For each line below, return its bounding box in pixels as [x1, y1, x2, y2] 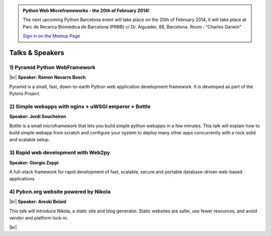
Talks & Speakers [9, 48, 65, 57]
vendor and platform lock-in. [9, 215, 68, 221]
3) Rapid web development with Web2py [9, 149, 110, 156]
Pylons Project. [9, 91, 41, 97]
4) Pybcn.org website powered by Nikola [9, 188, 110, 195]
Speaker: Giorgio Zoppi [9, 159, 59, 165]
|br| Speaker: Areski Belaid [9, 198, 67, 205]
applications [9, 176, 35, 182]
